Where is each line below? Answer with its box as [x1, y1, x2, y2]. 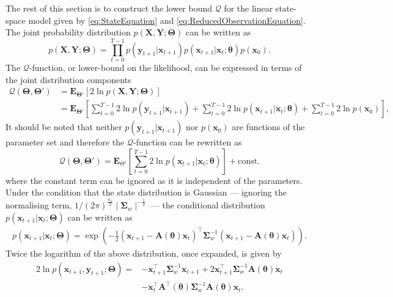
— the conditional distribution [150, 199, 265, 211]
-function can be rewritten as [133, 136, 242, 148]
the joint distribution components [6, 73, 131, 86]
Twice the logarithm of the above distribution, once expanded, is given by [6, 246, 282, 259]
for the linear [224, 2, 273, 14]
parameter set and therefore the [6, 136, 125, 148]
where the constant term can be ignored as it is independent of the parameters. [6, 174, 303, 186]
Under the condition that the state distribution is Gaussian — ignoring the [6, 186, 287, 199]
